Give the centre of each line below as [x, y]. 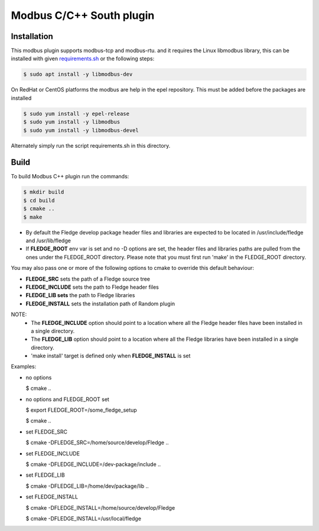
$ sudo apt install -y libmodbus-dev [78, 74]
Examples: [24, 367]
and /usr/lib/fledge [48, 240]
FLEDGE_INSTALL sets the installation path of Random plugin [100, 304]
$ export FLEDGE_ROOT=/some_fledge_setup [81, 410]
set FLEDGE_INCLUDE [53, 453]
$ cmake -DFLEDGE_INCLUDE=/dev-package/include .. [93, 464]
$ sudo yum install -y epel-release [77, 113]
